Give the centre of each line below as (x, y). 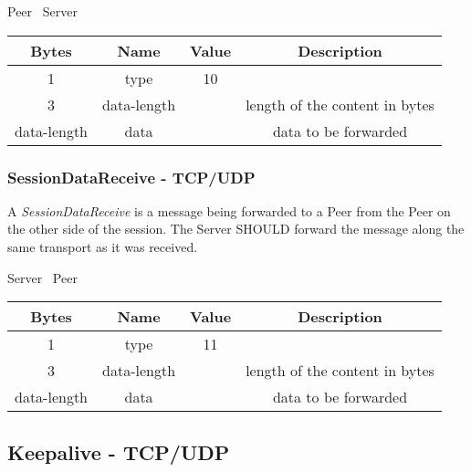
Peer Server (42, 11)
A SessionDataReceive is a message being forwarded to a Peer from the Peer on (229, 210)
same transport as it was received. (103, 246)
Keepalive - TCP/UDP (119, 451)
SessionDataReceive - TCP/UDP (131, 177)
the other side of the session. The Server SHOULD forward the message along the (236, 229)
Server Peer (42, 277)
